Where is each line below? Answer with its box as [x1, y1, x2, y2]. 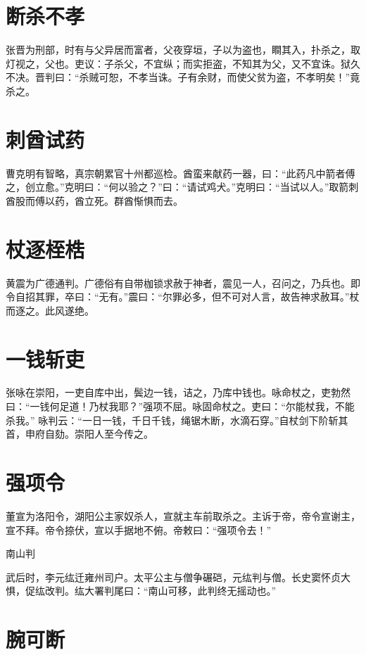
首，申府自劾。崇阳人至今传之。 [6, 426, 153, 441]
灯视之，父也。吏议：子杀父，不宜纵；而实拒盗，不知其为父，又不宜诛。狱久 [6, 56, 360, 70]
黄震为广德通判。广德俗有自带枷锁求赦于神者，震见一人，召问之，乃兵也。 [6, 275, 351, 290]
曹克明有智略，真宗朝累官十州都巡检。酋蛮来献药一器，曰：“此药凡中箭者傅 [6, 165, 355, 180]
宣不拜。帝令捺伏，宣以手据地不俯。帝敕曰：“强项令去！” [6, 522, 272, 537]
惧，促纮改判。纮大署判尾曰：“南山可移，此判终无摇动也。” [6, 583, 277, 598]
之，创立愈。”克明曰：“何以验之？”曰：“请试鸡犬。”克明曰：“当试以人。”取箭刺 [6, 179, 359, 194]
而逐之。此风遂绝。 [6, 303, 94, 317]
